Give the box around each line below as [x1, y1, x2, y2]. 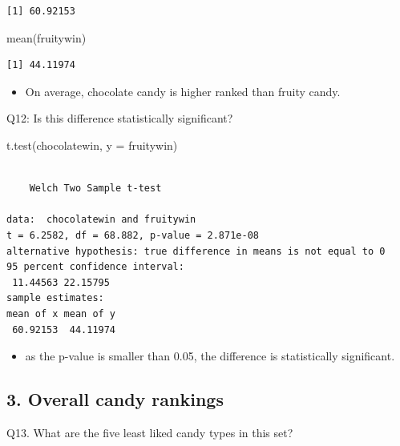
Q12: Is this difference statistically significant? [6, 110, 233, 127]
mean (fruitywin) [6, 29, 87, 46]
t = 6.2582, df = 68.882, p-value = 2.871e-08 [6, 229, 259, 241]
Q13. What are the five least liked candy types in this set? [6, 424, 293, 440]
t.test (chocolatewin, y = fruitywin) [6, 136, 178, 153]
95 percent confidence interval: [6, 261, 184, 273]
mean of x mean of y [6, 307, 116, 319]
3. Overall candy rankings [6, 387, 224, 412]
